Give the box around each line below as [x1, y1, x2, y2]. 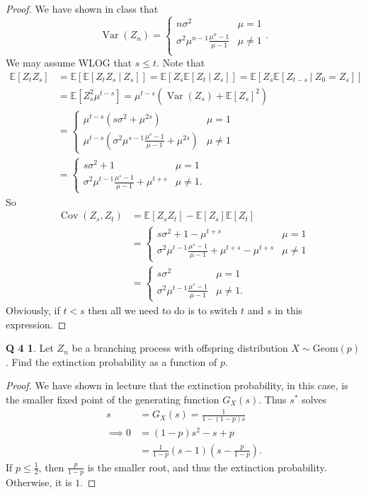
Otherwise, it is [6, 475, 72, 490]
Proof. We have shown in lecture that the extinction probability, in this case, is [6, 378, 348, 393]
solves [302, 391, 327, 406]
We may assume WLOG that [6, 54, 132, 69]
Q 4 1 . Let [6, 340, 54, 355]
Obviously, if [6, 302, 60, 317]
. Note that [156, 54, 205, 69]
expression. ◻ [6, 316, 67, 331]
